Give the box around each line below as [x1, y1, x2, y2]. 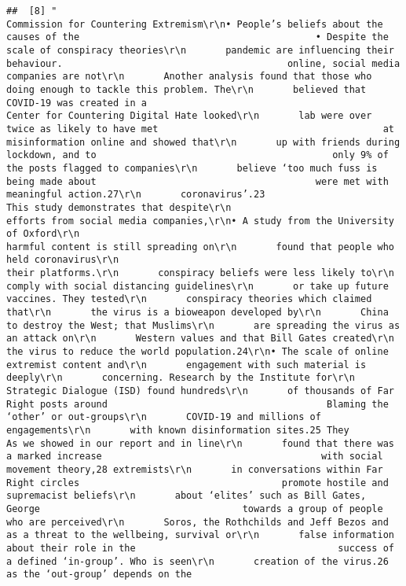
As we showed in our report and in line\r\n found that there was [6, 437, 394, 449]
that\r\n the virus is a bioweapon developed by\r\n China [6, 307, 389, 319]
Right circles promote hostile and [6, 477, 389, 488]
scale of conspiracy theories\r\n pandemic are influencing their [6, 44, 394, 56]
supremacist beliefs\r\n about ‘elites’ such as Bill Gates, [6, 490, 367, 502]
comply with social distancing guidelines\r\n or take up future [6, 280, 389, 292]
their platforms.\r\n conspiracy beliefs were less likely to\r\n [6, 267, 394, 279]
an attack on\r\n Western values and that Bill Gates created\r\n [6, 333, 394, 345]
